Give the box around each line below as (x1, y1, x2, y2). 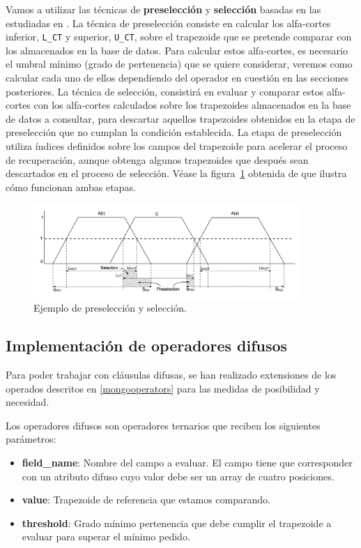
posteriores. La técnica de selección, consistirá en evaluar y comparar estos (6, 84, 324, 98)
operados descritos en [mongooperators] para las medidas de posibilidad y (6, 381, 320, 395)
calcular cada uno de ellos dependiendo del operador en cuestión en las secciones (6, 70, 349, 85)
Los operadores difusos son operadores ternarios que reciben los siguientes (6, 418, 321, 432)
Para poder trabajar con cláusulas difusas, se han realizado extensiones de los (6, 367, 337, 382)
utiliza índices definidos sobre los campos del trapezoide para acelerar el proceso (6, 139, 348, 153)
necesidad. (6, 395, 49, 409)
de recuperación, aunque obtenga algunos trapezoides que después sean (6, 152, 309, 167)
